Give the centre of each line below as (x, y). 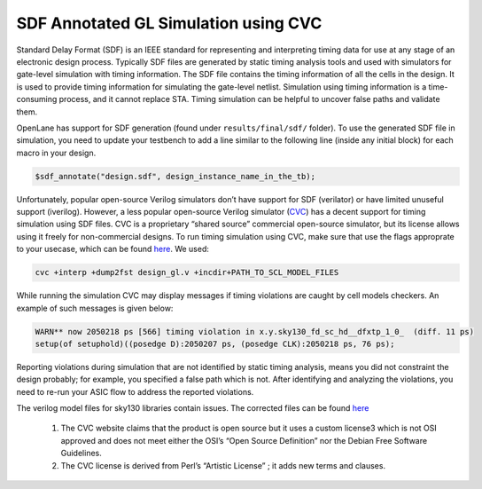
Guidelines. (81, 454)
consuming (37, 99)
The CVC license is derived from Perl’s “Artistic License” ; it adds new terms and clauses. (223, 465)
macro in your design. (56, 153)
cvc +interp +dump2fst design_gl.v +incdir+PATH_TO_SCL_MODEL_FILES (187, 272)
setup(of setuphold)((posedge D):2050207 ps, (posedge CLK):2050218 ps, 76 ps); (215, 343)
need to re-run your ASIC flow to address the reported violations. (135, 391)
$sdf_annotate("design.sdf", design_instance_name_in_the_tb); (175, 176)
